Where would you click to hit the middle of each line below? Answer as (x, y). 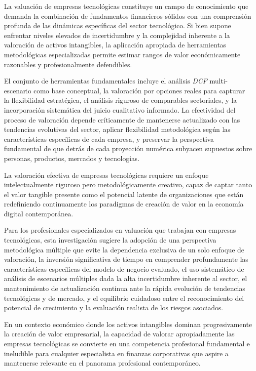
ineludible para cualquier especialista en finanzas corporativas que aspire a (116, 353)
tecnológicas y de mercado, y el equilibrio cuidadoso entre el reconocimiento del (124, 298)
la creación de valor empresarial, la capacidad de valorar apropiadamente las (119, 334)
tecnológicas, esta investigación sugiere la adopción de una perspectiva (110, 240)
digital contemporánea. (39, 213)
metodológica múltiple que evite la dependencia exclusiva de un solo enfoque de (124, 249)
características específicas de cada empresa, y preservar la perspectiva (109, 139)
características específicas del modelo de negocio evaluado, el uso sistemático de (124, 268)
